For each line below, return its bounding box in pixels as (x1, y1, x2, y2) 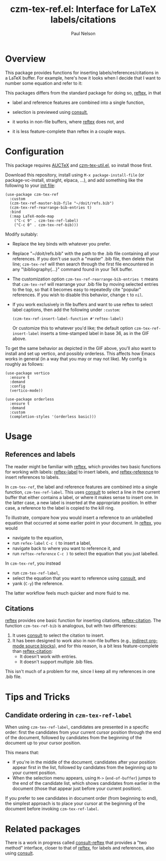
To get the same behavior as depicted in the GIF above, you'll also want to (5, 345, 156, 351)
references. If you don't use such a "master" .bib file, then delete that (12, 256, 154, 261)
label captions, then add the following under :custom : (12, 307, 120, 313)
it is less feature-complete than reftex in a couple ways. (12, 128, 126, 134)
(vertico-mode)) (9, 388, 43, 393)
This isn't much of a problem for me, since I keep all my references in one (5, 669, 155, 675)
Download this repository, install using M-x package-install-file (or (5, 172, 145, 177)
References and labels (5, 450, 76, 459)
